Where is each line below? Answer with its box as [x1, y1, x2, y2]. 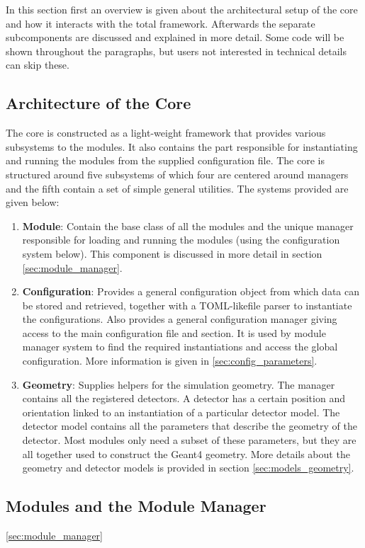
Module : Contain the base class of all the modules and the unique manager [22, 218, 354, 233]
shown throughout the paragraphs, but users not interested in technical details [6, 43, 347, 58]
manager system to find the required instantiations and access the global [22, 339, 338, 354]
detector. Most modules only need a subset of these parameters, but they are [22, 433, 356, 447]
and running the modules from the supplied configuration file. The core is [6, 153, 325, 168]
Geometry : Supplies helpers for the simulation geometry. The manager [22, 377, 335, 392]
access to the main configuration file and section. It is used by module [22, 325, 326, 340]
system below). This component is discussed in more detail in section [22, 246, 322, 261]
